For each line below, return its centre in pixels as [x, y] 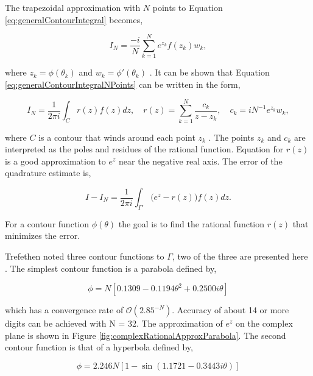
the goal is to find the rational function [192, 223]
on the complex [264, 323]
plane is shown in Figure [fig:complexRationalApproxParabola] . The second [146, 335]
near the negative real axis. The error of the [201, 161]
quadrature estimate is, [48, 173]
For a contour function [47, 223]
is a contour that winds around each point [117, 137]
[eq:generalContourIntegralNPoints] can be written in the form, [123, 84]
